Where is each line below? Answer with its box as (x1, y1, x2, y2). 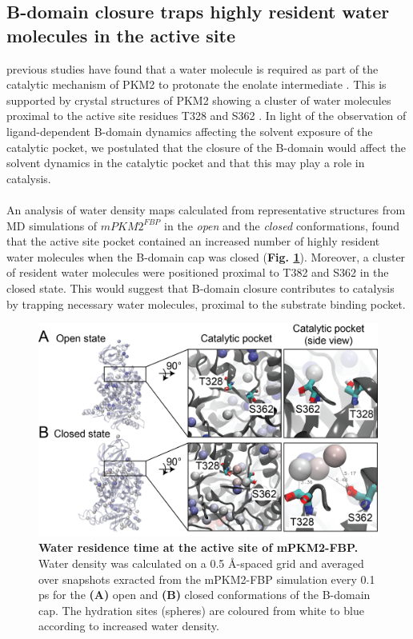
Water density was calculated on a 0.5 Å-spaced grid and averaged (38, 554, 364, 571)
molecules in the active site (6, 22, 235, 47)
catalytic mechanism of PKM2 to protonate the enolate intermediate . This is (6, 76, 387, 93)
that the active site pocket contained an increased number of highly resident (6, 233, 380, 250)
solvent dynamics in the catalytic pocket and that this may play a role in (6, 154, 365, 171)
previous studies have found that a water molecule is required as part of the (6, 60, 379, 77)
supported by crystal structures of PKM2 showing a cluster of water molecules (6, 91, 391, 108)
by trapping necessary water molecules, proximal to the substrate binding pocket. (6, 295, 406, 312)
